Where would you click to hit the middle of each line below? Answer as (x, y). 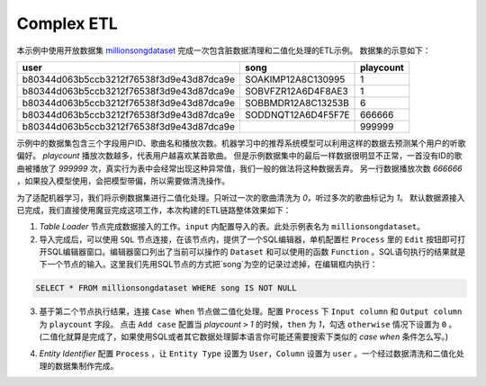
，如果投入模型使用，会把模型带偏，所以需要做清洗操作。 (123, 181)
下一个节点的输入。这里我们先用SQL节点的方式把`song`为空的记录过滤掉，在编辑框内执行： (208, 265)
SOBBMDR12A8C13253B (297, 103)
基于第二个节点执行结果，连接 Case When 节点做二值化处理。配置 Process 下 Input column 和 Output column (251, 311)
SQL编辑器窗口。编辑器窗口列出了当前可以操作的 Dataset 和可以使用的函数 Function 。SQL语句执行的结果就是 (256, 252)
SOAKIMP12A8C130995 (295, 79)
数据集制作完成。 (86, 365)
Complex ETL (67, 23)
